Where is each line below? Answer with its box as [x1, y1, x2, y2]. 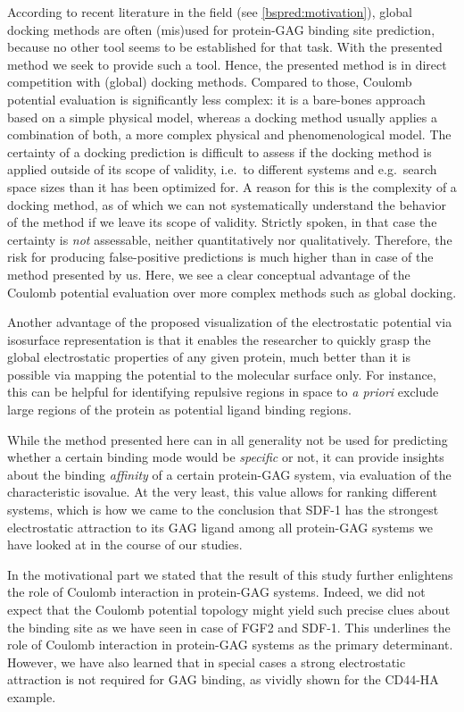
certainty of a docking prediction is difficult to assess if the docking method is [7, 142, 432, 161]
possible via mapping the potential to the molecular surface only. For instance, [7, 364, 436, 383]
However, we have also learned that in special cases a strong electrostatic [7, 652, 406, 671]
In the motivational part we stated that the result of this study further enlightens [7, 565, 453, 583]
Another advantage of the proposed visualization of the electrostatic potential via [7, 313, 452, 331]
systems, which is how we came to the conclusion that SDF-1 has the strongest [7, 500, 439, 519]
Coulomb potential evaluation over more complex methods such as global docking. [7, 282, 457, 301]
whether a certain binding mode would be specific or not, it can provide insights [7, 448, 444, 466]
